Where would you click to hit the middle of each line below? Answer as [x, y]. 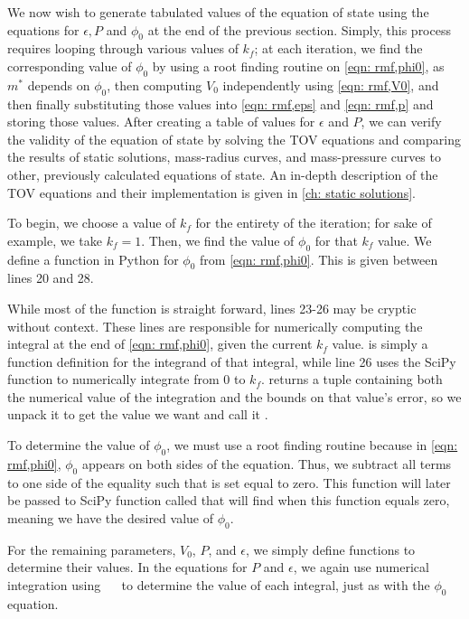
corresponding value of [70, 66]
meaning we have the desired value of [110, 517]
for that [336, 240]
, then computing [155, 84]
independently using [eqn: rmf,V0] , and [331, 84]
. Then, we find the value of [218, 240]
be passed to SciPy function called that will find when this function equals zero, [229, 500]
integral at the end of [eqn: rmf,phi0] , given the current [160, 344]
